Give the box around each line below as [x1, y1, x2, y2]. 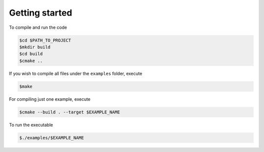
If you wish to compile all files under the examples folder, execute [9, 70, 143, 76]
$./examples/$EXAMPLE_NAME [19, 135, 84, 140]
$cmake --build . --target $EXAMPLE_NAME [19, 109, 120, 115]
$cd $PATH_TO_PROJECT [19, 37, 71, 43]
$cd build [19, 51, 43, 57]
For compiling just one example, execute [9, 96, 90, 102]
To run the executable [9, 122, 53, 128]
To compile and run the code [9, 24, 67, 30]
